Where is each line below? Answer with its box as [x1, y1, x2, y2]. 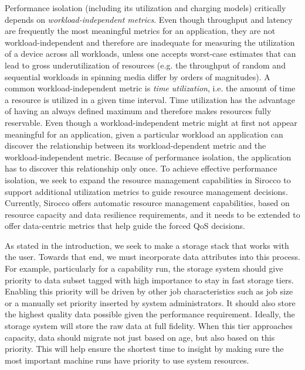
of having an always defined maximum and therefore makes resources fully [5, 105, 272, 117]
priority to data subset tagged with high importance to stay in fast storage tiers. [5, 273, 294, 286]
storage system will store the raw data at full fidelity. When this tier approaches [5, 320, 293, 332]
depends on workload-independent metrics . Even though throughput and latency [5, 13, 293, 25]
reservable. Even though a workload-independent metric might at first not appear [5, 116, 297, 128]
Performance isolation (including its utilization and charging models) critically [5, 2, 286, 13]
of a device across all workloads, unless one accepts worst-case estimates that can [5, 47, 296, 60]
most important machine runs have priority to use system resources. [5, 354, 249, 366]
